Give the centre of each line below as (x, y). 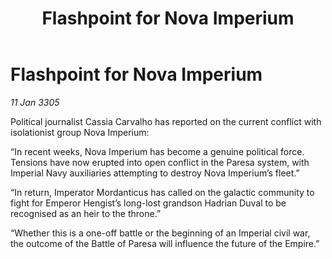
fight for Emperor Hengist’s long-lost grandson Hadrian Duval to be (148, 203)
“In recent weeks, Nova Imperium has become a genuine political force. (157, 151)
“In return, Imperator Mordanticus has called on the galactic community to (162, 192)
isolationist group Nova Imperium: (80, 132)
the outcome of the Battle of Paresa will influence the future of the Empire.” (165, 243)
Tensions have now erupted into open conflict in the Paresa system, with (160, 162)
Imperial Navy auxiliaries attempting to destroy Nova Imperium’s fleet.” (155, 173)
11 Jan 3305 (35, 102)
